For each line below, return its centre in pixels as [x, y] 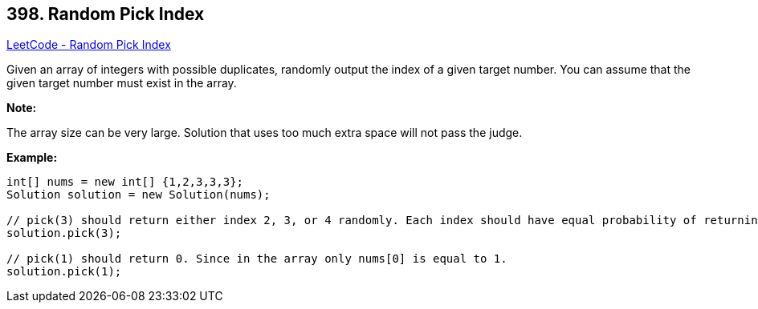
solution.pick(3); [64, 233]
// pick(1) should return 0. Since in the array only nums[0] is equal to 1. [257, 259]
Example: [32, 158]
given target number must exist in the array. [122, 83]
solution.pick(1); [64, 272]
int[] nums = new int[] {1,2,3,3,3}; [125, 182]
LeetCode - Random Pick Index [89, 45]
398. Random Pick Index [106, 14]
